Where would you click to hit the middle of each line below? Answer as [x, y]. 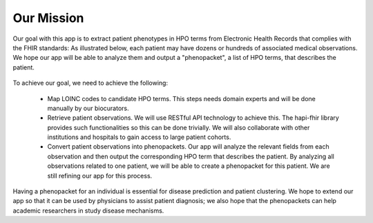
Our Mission [48, 18]
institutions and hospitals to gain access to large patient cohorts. [139, 137]
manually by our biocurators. [88, 108]
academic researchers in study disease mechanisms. [88, 211]
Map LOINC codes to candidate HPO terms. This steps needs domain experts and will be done [181, 98]
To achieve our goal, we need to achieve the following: [90, 83]
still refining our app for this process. [100, 176]
